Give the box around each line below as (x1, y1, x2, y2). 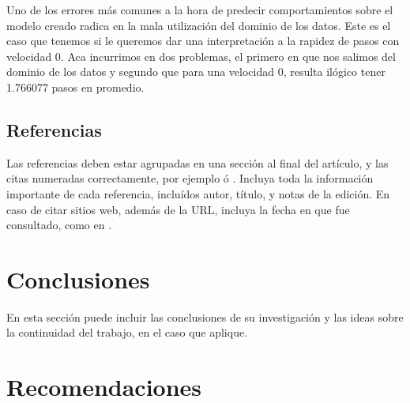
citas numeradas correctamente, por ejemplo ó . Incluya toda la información (6, 170, 374, 186)
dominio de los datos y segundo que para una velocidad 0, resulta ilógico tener (6, 63, 386, 80)
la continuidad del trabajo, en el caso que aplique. (6, 324, 248, 341)
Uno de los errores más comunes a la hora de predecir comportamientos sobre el (6, 2, 393, 17)
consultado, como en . (6, 217, 112, 233)
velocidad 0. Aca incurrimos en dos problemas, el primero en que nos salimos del (6, 47, 396, 64)
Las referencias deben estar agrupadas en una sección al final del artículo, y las (6, 154, 389, 171)
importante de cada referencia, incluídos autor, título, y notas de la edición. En (6, 185, 390, 201)
